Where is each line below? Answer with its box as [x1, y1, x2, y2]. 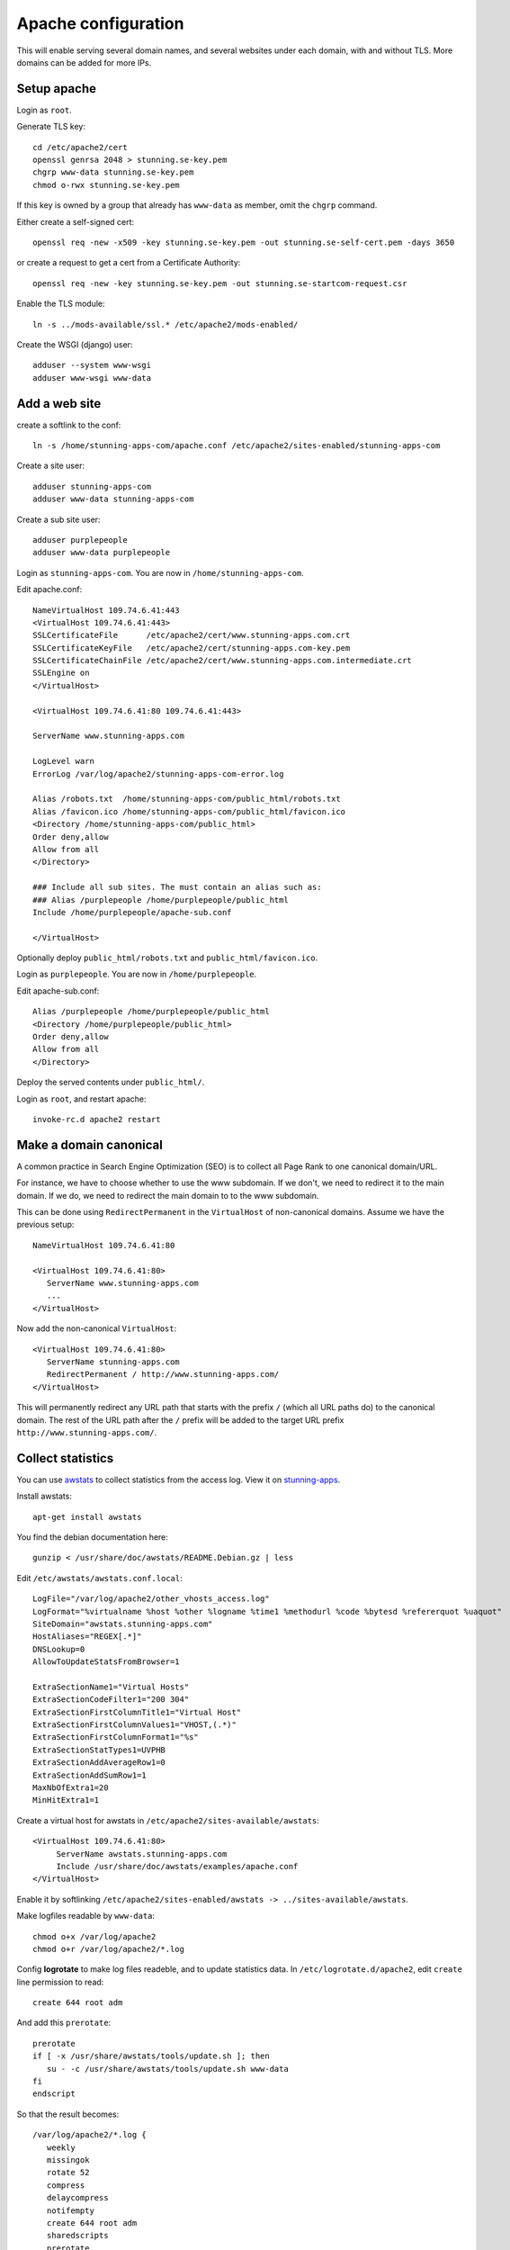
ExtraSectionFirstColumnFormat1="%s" [32, 1732, 200, 1742]
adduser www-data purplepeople [32, 547, 171, 558]
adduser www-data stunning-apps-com [32, 494, 194, 504]
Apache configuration [16, 13, 184, 33]
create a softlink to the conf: [16, 419, 121, 430]
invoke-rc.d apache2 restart [32, 1114, 161, 1124]
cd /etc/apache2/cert [32, 142, 128, 152]
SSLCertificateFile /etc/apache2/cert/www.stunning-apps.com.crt [32, 630, 351, 641]
